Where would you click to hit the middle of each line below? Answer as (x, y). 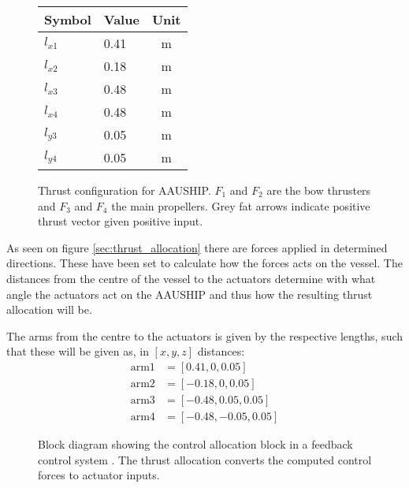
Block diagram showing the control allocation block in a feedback (195, 444)
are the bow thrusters (319, 190)
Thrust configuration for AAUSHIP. (125, 190)
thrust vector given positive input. (121, 221)
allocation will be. (49, 309)
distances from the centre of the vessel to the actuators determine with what (191, 278)
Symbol (68, 19)
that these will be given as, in (78, 351)
